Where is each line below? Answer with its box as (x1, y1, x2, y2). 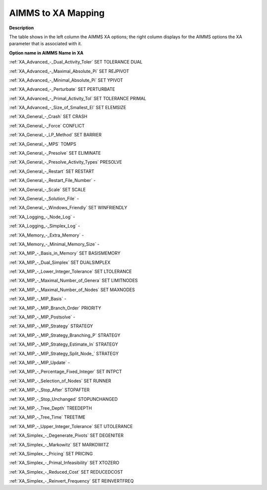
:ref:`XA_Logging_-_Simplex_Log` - (9, 223, 80, 229)
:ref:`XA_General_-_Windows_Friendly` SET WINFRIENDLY (9, 205, 128, 211)
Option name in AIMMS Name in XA (9, 50, 84, 56)
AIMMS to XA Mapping (9, 7, 105, 18)
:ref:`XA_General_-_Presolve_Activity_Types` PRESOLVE (9, 159, 122, 165)
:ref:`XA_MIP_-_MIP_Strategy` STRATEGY (9, 323, 93, 329)
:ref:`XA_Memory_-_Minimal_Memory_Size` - (9, 241, 100, 247)
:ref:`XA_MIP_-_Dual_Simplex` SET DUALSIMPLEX (9, 259, 111, 265)
